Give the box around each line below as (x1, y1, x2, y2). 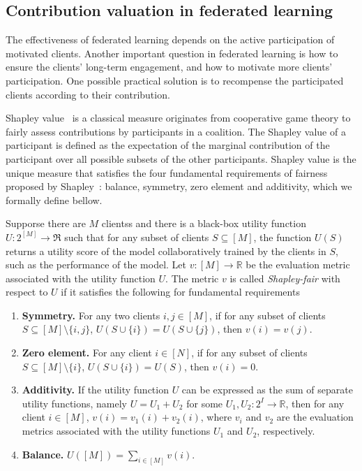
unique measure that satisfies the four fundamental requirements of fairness (6, 165, 328, 180)
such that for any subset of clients (64, 229, 209, 244)
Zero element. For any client (22, 345, 152, 360)
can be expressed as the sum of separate (181, 382, 353, 397)
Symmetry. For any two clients (22, 307, 160, 322)
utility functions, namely (22, 396, 128, 410)
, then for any (285, 396, 345, 410)
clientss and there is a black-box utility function (101, 216, 306, 231)
